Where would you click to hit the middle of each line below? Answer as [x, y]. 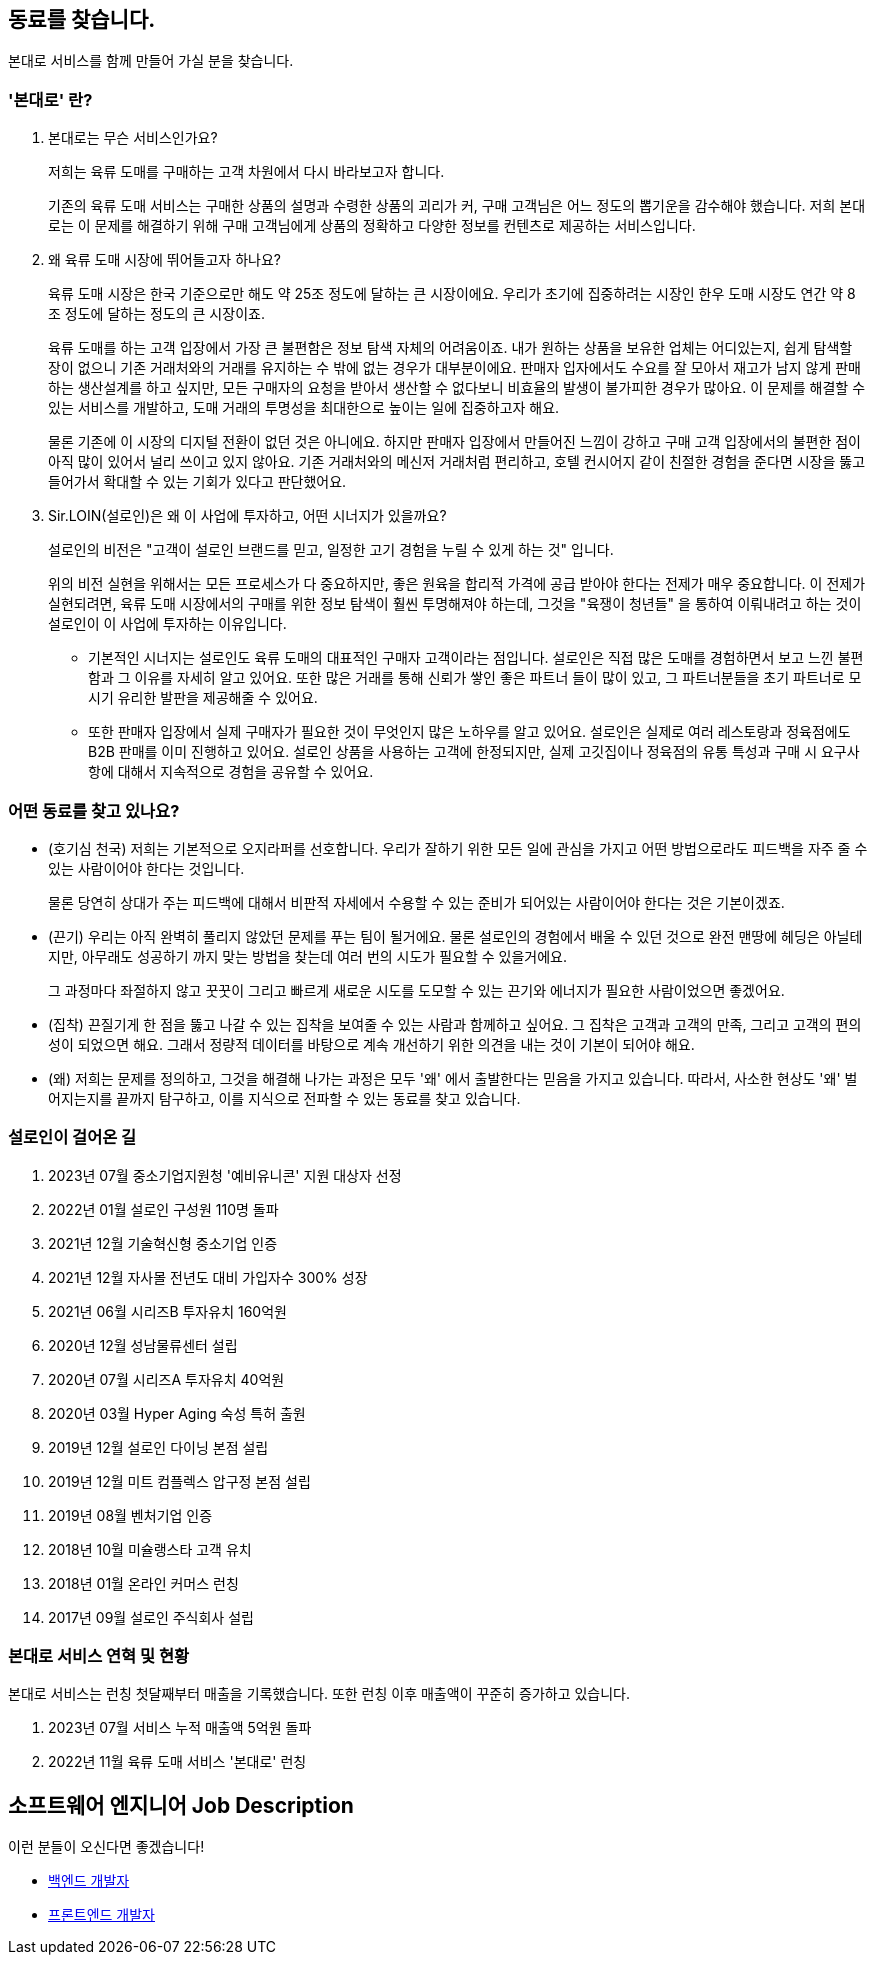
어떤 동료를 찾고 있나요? [94, 810]
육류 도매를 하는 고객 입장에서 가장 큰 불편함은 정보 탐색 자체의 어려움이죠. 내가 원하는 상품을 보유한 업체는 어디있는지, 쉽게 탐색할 [450, 348]
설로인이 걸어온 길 [72, 1137]
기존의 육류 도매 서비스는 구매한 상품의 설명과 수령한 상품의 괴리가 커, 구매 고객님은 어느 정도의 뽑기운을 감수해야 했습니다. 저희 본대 [457, 206]
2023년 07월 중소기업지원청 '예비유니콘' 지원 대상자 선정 [225, 1175]
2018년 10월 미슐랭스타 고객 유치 [150, 1549]
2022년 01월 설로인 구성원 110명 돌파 [163, 1209]
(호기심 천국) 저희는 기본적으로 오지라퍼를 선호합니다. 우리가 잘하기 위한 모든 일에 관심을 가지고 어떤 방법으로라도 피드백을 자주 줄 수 [458, 848]
